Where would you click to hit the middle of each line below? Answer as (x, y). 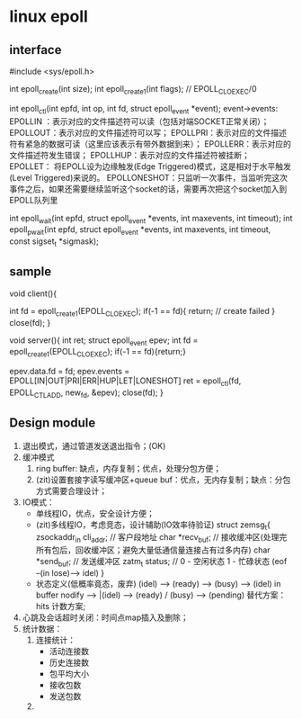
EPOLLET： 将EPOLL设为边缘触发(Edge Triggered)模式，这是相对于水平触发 (151, 166)
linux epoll (49, 17)
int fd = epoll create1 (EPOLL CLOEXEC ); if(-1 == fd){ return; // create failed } (142, 312)
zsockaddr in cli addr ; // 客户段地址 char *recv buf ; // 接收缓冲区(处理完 (161, 539)
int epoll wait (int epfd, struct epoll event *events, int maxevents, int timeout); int (151, 219)
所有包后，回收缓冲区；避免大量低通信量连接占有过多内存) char (153, 550)
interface (36, 50)
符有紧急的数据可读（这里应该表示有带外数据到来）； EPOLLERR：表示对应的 (151, 144)
